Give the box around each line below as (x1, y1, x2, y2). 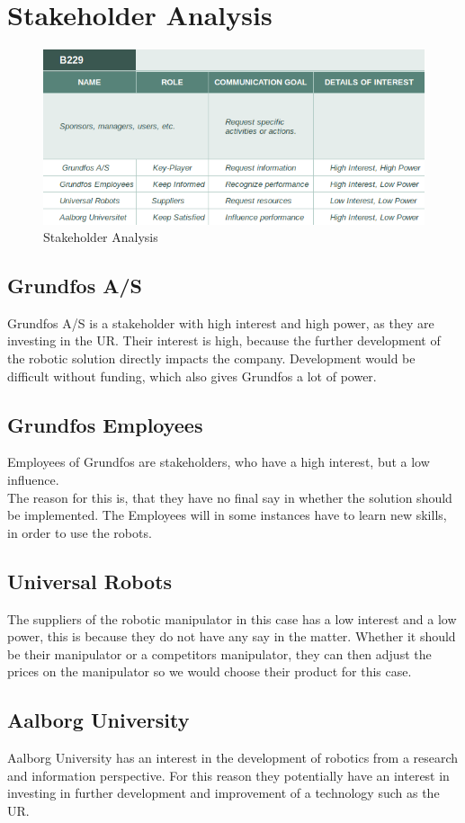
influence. (7, 470, 59, 489)
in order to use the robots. (7, 523, 152, 541)
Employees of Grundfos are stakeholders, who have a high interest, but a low (7, 452, 430, 471)
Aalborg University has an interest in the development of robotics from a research (7, 748, 459, 767)
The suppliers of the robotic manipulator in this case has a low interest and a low (7, 609, 457, 628)
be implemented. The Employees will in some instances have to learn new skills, (7, 505, 447, 524)
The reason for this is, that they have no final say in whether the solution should (7, 488, 452, 506)
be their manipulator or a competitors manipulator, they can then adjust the (7, 644, 432, 663)
